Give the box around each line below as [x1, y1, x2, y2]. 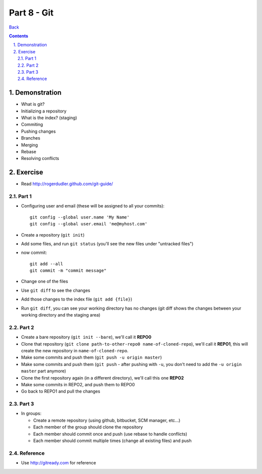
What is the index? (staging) [21, 114, 77, 121]
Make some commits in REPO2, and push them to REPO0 [21, 381, 135, 387]
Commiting [21, 122, 43, 127]
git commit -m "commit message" [30, 268, 107, 273]
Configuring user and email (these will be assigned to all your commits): [21, 203, 165, 209]
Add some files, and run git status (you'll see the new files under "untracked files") [21, 240, 194, 247]
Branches [21, 135, 41, 141]
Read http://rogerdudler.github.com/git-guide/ [21, 181, 114, 187]
